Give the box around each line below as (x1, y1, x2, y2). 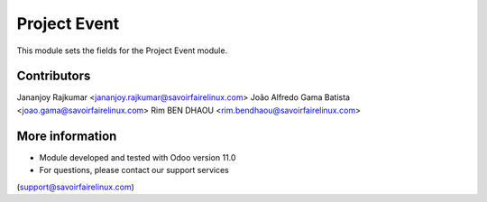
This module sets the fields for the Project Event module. (16, 45, 228, 56)
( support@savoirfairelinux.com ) (16, 181, 135, 192)
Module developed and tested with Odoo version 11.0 (39, 151, 236, 162)
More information (16, 128, 117, 143)
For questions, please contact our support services (39, 165, 229, 176)
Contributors (16, 69, 91, 84)
